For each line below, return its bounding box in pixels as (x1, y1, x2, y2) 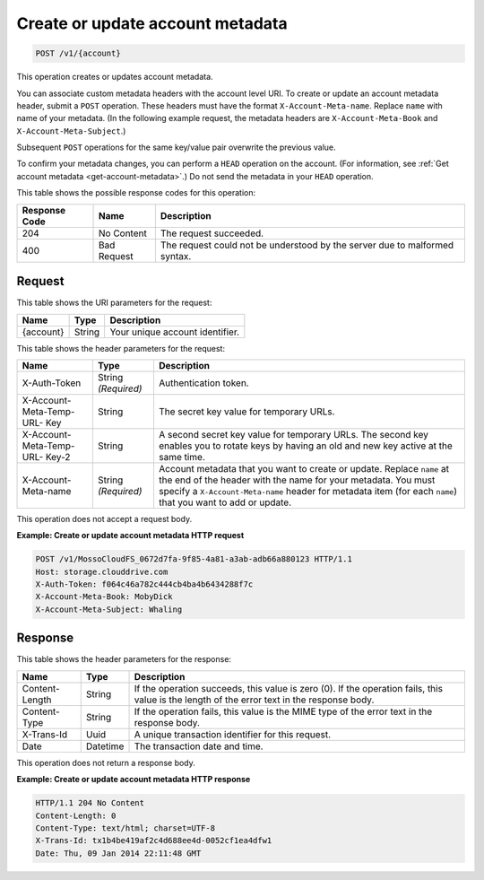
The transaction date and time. (134, 740, 264, 753)
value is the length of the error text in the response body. (134, 693, 375, 706)
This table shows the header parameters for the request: (16, 343, 226, 353)
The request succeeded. (160, 227, 264, 240)
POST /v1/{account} (35, 48, 121, 58)
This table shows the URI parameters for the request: (16, 297, 212, 309)
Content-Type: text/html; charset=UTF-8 (35, 823, 215, 833)
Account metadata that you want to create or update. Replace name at (158, 462, 450, 475)
